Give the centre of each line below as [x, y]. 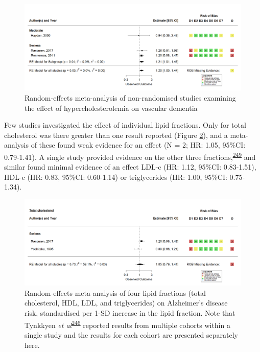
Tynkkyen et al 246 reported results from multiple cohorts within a [127, 324]
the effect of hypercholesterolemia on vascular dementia [111, 108]
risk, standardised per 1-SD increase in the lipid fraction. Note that [130, 313]
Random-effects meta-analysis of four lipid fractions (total [115, 292]
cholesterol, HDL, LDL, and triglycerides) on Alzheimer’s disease [126, 303]
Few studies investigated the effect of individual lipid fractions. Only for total [125, 125]
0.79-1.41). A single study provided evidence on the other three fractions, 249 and [130, 156]
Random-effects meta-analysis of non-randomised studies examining [130, 97]
